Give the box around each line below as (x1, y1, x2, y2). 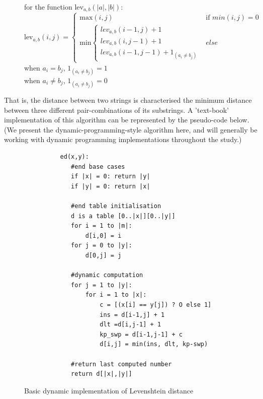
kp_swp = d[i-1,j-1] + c (100, 330, 183, 338)
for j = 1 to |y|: (71, 281, 132, 289)
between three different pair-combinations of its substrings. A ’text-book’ (4, 104, 229, 115)
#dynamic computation (71, 272, 143, 279)
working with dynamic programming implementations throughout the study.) (4, 134, 242, 145)
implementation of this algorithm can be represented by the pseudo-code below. (4, 114, 249, 125)
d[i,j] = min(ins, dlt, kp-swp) (100, 341, 208, 348)
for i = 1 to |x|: (85, 291, 147, 299)
